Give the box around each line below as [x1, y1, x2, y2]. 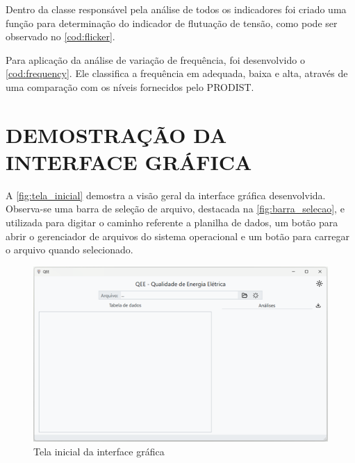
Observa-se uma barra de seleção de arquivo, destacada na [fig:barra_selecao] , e [6, 201, 345, 216]
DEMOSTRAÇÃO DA [6, 120, 227, 149]
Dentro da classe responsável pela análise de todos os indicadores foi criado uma [6, 2, 347, 16]
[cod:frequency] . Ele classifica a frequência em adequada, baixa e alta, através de [6, 66, 348, 81]
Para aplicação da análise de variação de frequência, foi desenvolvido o [6, 52, 305, 67]
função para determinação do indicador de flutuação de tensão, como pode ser [6, 15, 338, 30]
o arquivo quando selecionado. [6, 242, 133, 257]
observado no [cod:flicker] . [6, 29, 115, 44]
